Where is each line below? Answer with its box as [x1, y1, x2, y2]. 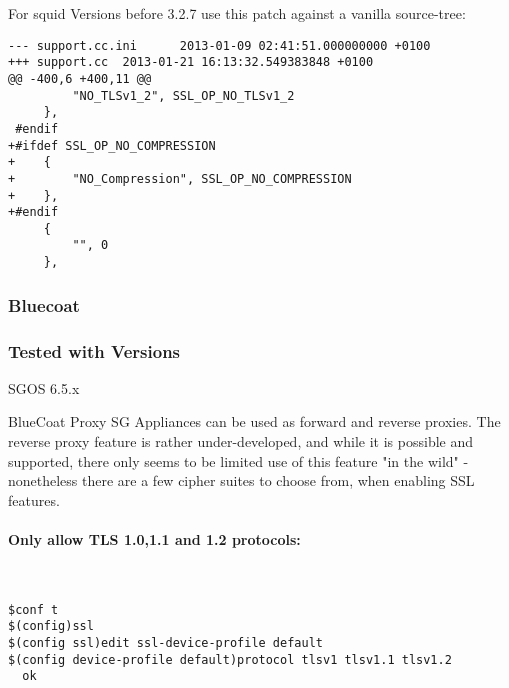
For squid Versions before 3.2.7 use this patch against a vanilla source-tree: [8, 3, 466, 23]
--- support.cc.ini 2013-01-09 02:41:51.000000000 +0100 [8, 38, 431, 53]
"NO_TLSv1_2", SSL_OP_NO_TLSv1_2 [72, 88, 295, 103]
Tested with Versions [8, 338, 181, 363]
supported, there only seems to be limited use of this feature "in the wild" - [8, 450, 469, 471]
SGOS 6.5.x [8, 377, 80, 398]
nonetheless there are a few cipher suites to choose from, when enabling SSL [8, 470, 475, 491]
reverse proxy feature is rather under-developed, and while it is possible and [8, 431, 474, 452]
